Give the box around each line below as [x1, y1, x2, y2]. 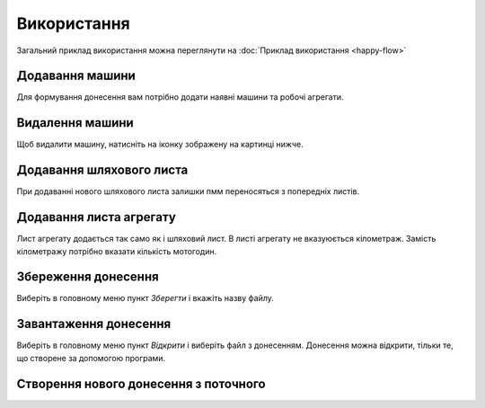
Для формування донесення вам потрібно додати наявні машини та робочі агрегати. [16, 92, 344, 102]
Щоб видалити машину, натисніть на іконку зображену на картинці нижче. [16, 139, 304, 150]
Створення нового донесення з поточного [16, 376, 266, 391]
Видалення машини [16, 115, 134, 130]
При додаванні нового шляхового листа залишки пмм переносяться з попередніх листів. [16, 186, 359, 197]
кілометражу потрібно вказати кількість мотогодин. [16, 245, 217, 256]
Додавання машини [16, 68, 137, 84]
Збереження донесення [16, 270, 159, 285]
